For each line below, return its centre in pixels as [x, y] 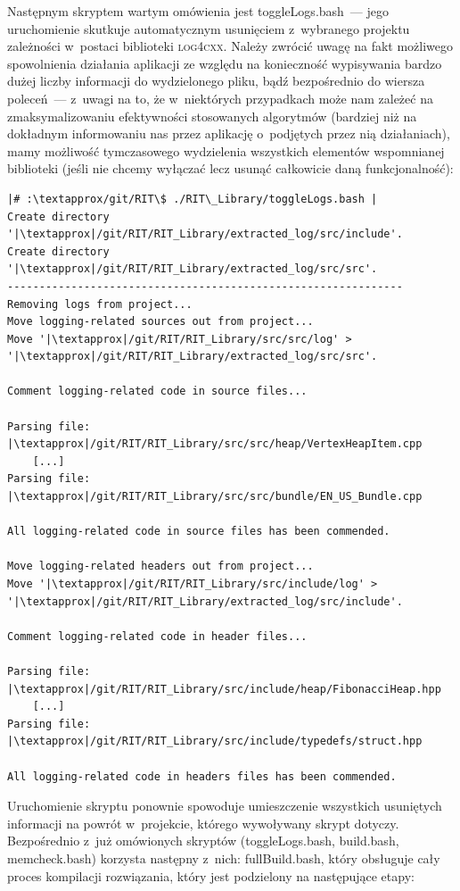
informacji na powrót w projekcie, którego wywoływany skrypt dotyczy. [203, 823]
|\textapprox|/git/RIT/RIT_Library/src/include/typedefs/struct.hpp [215, 741]
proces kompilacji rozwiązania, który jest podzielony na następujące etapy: [211, 875]
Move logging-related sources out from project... [160, 322]
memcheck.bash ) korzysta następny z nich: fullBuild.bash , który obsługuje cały [224, 858]
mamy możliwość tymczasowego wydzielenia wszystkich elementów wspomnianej [226, 150]
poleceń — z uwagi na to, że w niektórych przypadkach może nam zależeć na [220, 98]
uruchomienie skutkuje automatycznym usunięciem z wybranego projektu [209, 28]
